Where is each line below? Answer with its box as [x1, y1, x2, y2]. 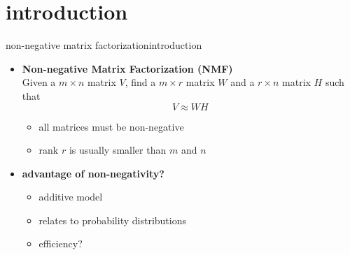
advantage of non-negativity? [22, 166, 164, 180]
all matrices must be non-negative [38, 119, 184, 133]
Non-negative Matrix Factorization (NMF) [22, 61, 233, 75]
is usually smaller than [69, 143, 167, 157]
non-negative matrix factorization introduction [6, 38, 202, 52]
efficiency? [38, 236, 83, 251]
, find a [125, 75, 156, 89]
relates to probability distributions [38, 212, 186, 227]
